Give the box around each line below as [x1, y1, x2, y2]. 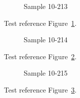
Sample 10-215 [24, 68, 68, 78]
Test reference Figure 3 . [4, 84, 77, 95]
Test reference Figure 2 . [4, 51, 77, 61]
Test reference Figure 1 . [4, 17, 77, 28]
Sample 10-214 [24, 34, 68, 45]
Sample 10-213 [24, 1, 68, 11]
